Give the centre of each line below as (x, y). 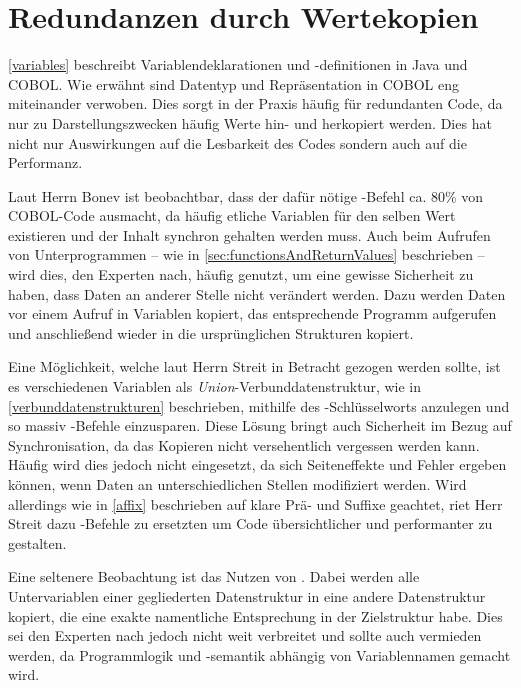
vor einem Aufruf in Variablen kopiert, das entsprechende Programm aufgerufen (252, 313)
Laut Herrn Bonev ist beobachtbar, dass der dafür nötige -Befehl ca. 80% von (246, 195)
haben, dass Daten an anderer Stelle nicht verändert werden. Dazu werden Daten (257, 293)
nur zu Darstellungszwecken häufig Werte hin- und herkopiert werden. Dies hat (250, 122)
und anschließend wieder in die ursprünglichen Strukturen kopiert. (211, 332)
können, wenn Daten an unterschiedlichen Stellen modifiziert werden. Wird (237, 484)
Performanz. (45, 162)
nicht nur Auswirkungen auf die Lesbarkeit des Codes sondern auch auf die (237, 142)
